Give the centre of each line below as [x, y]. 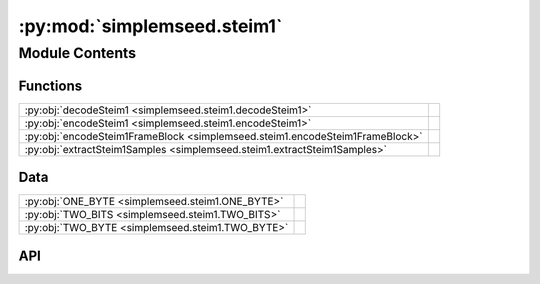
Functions [50, 85]
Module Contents [77, 53]
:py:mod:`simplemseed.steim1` [150, 26]
